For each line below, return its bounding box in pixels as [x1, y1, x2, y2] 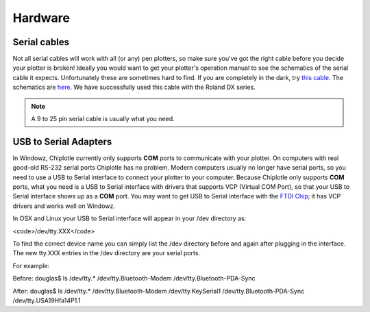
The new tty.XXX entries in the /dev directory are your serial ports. [12, 249, 201, 257]
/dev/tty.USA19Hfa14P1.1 [12, 296, 81, 304]
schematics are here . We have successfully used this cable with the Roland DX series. [12, 83, 256, 92]
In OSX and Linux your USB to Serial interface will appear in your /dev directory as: [12, 214, 247, 222]
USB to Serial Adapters [12, 135, 112, 147]
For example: [12, 261, 50, 270]
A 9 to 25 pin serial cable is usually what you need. [31, 115, 175, 123]
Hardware [12, 10, 70, 25]
